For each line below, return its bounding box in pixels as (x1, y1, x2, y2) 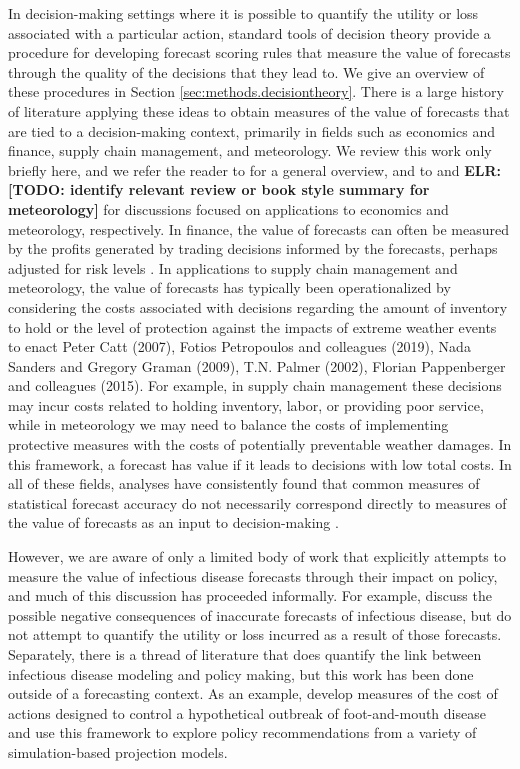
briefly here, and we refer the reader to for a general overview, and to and (8, 159, 460, 180)
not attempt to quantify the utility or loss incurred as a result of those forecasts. (8, 624, 502, 645)
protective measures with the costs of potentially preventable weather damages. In (8, 434, 512, 455)
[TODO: (8, 179, 65, 200)
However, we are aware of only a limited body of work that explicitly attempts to (8, 546, 506, 567)
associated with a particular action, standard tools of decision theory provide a (8, 22, 491, 43)
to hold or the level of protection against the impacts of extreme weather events (8, 316, 497, 337)
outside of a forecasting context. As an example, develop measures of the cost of (8, 683, 498, 704)
